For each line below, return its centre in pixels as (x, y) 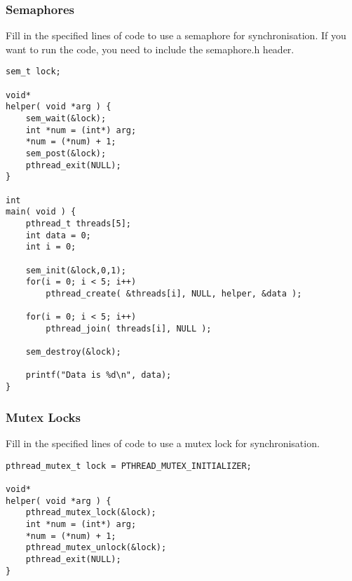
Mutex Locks (43, 417)
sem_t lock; (33, 72)
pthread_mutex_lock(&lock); (91, 513)
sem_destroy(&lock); (73, 352)
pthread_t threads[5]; (78, 223)
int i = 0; (51, 247)
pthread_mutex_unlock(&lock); (96, 548)
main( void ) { (41, 212)
